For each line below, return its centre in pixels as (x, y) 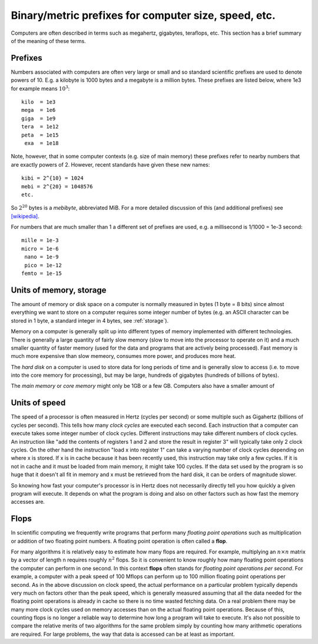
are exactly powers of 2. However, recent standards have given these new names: (110, 164)
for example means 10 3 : (40, 88)
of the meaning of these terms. (49, 41)
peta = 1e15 (40, 135)
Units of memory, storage (59, 290)
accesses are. (28, 502)
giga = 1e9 (39, 118)
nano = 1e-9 (42, 257)
